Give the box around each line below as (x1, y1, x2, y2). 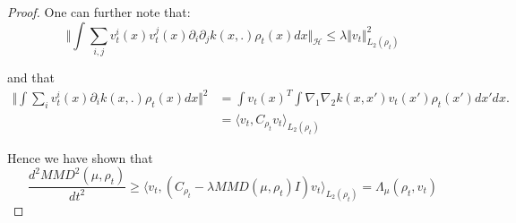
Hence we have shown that (7, 148, 153, 167)
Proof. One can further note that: (7, 3, 191, 21)
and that (7, 67, 55, 86)
